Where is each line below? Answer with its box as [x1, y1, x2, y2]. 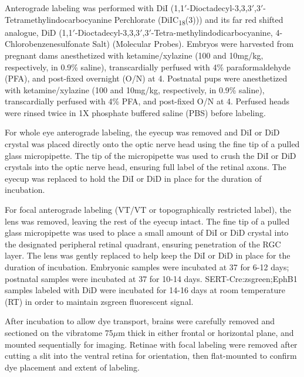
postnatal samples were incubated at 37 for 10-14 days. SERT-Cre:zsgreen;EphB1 [5, 272, 298, 284]
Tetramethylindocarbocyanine [5, 13, 112, 25]
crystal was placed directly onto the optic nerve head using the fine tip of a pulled [5, 138, 300, 150]
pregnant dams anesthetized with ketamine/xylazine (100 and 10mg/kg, [5, 49, 264, 61]
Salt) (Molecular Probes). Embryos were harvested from [92, 38, 294, 50]
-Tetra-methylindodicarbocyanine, [151, 26, 273, 38]
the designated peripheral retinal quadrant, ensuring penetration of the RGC [5, 237, 281, 250]
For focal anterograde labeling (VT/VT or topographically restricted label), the [5, 203, 291, 216]
